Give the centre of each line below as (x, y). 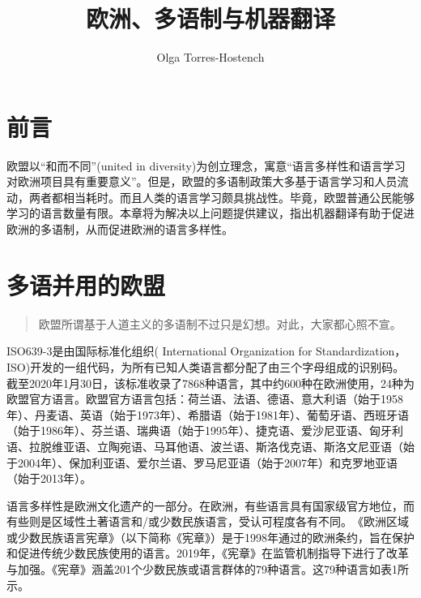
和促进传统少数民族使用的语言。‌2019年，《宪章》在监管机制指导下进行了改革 (208, 553)
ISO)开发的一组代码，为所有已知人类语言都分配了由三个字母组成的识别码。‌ (206, 366)
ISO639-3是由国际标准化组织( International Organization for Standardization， (206, 351)
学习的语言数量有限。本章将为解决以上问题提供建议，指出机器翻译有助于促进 (210, 213)
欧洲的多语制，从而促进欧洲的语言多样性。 (120, 229)
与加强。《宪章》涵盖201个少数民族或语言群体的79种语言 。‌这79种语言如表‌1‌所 (208, 569)
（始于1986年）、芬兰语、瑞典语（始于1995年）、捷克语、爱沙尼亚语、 (188, 430)
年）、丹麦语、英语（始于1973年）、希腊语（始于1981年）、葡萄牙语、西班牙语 (208, 414)
